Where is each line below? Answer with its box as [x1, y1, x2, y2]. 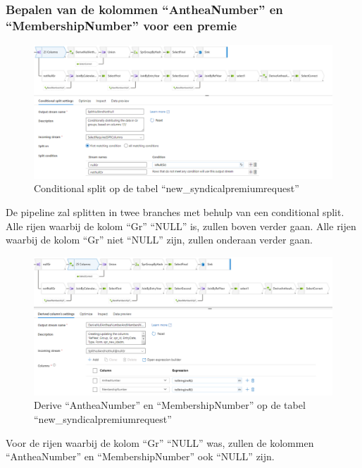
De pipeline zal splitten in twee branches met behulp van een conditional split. [6, 204, 344, 219]
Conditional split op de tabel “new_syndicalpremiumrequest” [34, 181, 299, 196]
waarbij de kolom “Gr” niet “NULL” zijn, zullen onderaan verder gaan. [6, 232, 313, 247]
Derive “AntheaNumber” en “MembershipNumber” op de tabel [34, 398, 306, 412]
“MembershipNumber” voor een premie [6, 16, 237, 34]
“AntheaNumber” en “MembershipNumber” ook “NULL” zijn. [6, 449, 275, 464]
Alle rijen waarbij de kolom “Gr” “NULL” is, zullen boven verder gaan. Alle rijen [6, 218, 356, 233]
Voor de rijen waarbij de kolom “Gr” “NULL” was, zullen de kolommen [6, 435, 314, 450]
